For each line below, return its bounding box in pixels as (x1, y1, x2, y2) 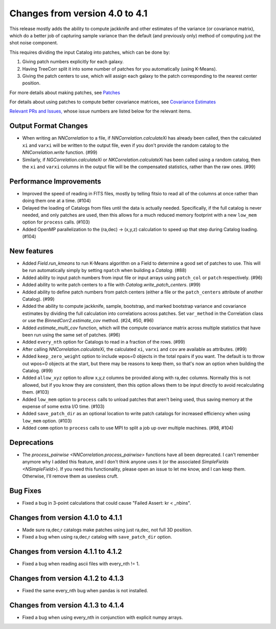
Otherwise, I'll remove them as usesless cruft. (22, 473, 119, 479)
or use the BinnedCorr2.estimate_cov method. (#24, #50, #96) (22, 318, 154, 324)
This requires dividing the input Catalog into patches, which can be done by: (9, 49, 170, 55)
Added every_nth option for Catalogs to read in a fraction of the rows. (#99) (22, 339, 186, 345)
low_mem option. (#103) (22, 417, 72, 424)
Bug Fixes (9, 486, 42, 495)
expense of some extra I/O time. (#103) (22, 403, 105, 409)
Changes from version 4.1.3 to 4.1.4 (9, 601, 125, 610)
